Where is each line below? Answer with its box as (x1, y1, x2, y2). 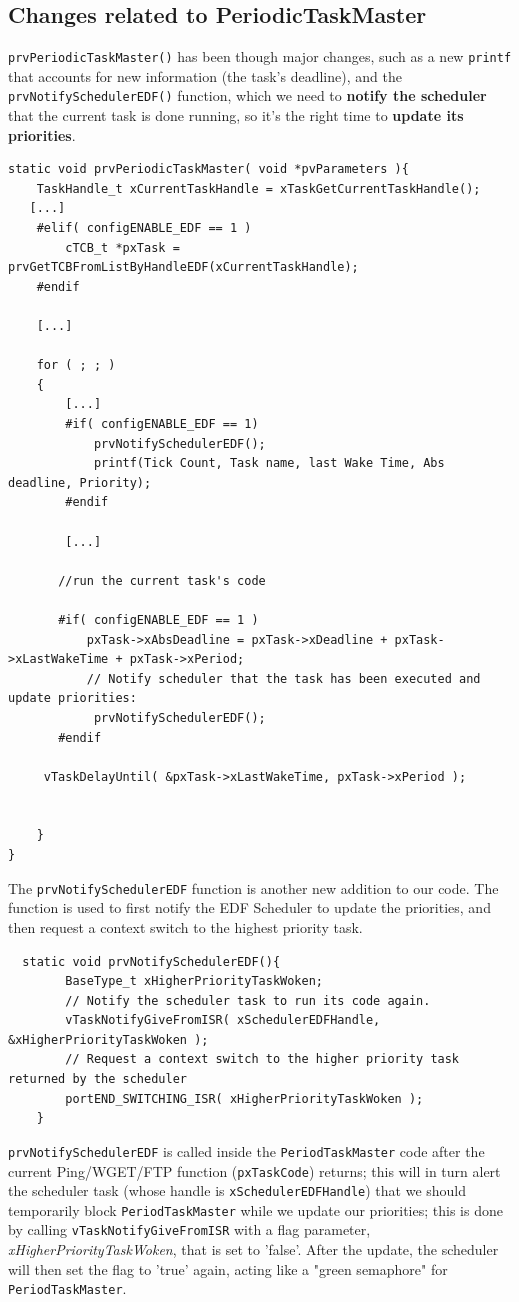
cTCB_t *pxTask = (65, 240, 180, 255)
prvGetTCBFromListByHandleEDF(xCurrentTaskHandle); (8, 260, 359, 275)
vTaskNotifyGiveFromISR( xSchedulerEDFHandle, (65, 1013, 381, 1028)
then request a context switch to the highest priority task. (8, 916, 363, 937)
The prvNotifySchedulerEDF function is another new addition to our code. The (8, 877, 499, 898)
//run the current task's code (58, 573, 266, 588)
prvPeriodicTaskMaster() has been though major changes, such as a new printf (8, 46, 512, 67)
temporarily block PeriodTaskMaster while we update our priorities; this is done (8, 1199, 503, 1220)
